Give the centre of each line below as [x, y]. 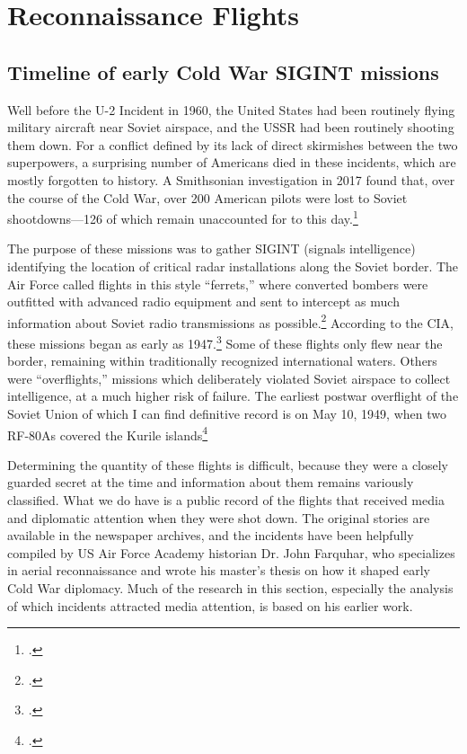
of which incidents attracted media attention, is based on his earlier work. [210, 605]
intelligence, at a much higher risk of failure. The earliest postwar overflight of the [233, 396]
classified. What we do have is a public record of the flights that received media [226, 500]
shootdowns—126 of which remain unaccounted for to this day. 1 [183, 217]
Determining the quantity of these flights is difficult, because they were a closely [228, 464]
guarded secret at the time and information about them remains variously [211, 482]
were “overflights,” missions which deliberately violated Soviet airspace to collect [229, 378]
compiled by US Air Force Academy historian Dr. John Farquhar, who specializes [231, 552]
